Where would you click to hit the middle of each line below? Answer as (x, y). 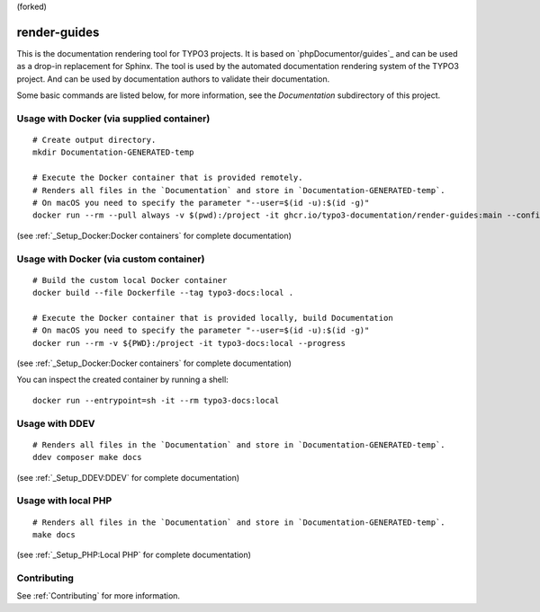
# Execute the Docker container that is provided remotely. (168, 178)
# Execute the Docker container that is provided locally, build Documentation (213, 318)
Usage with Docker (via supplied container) (113, 119)
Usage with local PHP (64, 501)
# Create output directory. (94, 140)
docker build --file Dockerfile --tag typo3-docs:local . (163, 293)
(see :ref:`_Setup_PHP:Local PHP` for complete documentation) (134, 555)
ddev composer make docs (87, 457)
